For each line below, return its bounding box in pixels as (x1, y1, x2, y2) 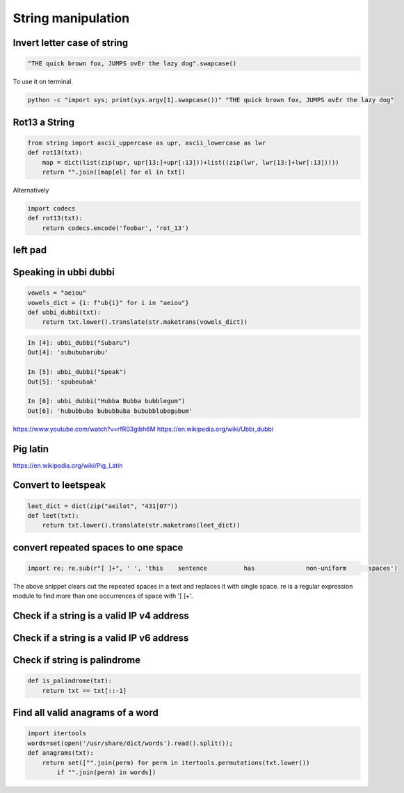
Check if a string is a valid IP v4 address (13, 610, 189, 622)
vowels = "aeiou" (27, 289, 87, 297)
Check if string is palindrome (13, 654, 141, 667)
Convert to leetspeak (13, 480, 106, 491)
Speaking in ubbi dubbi (13, 266, 115, 278)
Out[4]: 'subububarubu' (27, 348, 109, 357)
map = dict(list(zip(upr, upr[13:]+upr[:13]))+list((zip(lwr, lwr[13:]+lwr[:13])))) (42, 158, 340, 166)
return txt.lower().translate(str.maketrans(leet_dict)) (42, 521, 241, 530)
